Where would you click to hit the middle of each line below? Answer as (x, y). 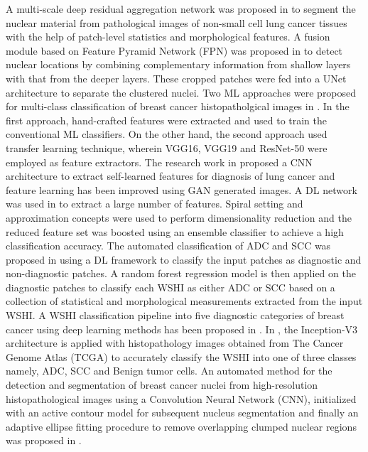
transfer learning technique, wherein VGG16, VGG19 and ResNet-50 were (167, 147)
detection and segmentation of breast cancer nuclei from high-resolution (162, 385)
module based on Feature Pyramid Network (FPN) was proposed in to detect (174, 50)
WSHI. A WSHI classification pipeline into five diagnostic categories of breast (175, 315)
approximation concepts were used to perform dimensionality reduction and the (179, 217)
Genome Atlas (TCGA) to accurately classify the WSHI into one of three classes (181, 356)
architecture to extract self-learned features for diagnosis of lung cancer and (171, 176)
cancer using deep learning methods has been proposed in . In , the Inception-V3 (182, 329)
